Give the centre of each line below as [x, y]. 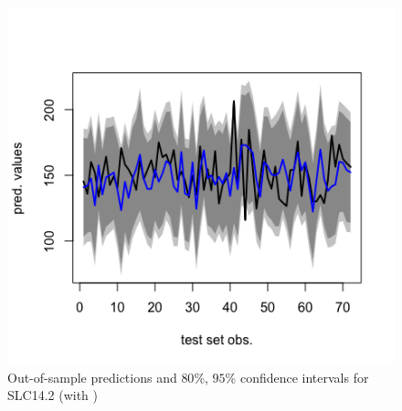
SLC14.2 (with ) [53, 395]
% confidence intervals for [297, 377]
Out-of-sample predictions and [92, 377]
